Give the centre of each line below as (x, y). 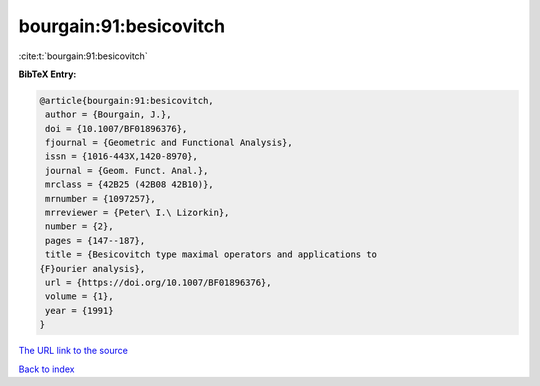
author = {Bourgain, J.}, (108, 114)
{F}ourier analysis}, (92, 268)
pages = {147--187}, (95, 240)
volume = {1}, (79, 296)
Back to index (46, 369)
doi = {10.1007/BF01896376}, (116, 128)
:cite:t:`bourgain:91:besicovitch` (83, 56)
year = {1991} (79, 310)
